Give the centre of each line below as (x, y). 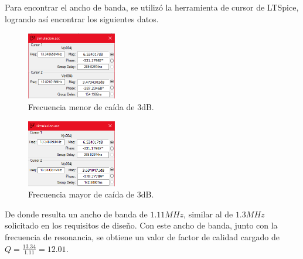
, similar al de (208, 214)
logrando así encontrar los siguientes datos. (82, 18)
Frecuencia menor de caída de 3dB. (91, 107)
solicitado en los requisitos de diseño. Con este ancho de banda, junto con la (141, 225)
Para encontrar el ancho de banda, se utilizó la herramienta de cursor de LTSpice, (152, 7)
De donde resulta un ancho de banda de (76, 214)
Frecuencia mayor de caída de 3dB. (91, 194)
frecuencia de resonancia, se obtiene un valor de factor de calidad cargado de (142, 237)
